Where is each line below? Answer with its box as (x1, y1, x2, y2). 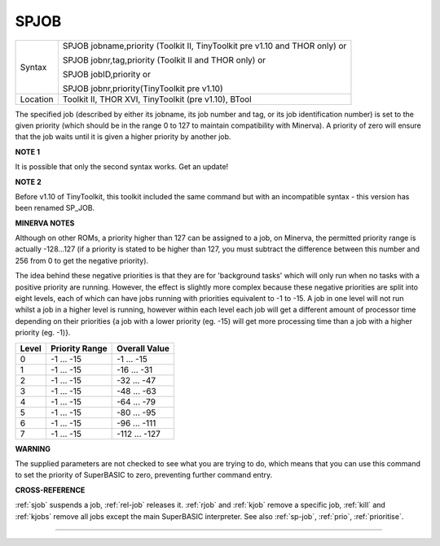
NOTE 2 (15, 177, 42, 186)
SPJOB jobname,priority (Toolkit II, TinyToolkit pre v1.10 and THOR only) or (62, 40, 347, 51)
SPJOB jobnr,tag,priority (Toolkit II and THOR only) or (62, 54, 266, 65)
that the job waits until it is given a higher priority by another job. (15, 132, 231, 142)
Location (20, 94, 54, 105)
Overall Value (117, 343, 170, 354)
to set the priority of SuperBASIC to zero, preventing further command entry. (15, 470, 273, 480)
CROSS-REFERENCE (15, 485, 86, 495)
